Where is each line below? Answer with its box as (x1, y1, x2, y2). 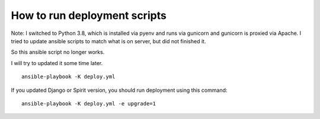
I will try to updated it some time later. (11, 59, 103, 66)
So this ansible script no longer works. (11, 49, 105, 56)
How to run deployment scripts (11, 9, 167, 22)
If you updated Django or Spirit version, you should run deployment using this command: (11, 86, 228, 94)
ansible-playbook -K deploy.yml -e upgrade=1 (21, 100, 156, 107)
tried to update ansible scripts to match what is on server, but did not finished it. (11, 37, 206, 44)
